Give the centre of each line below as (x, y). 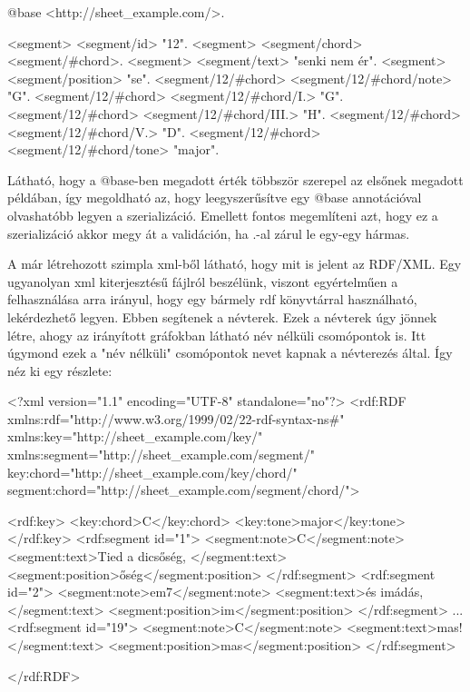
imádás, (402, 592)
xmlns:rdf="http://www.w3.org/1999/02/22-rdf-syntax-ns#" (176, 418)
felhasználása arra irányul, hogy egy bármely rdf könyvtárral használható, (212, 299)
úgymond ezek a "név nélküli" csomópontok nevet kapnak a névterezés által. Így (230, 353)
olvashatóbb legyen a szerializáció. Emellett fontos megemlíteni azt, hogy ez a (223, 215)
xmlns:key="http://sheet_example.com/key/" (135, 436)
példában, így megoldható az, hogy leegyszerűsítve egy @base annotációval (215, 198)
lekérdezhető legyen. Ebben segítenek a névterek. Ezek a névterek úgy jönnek (222, 316)
